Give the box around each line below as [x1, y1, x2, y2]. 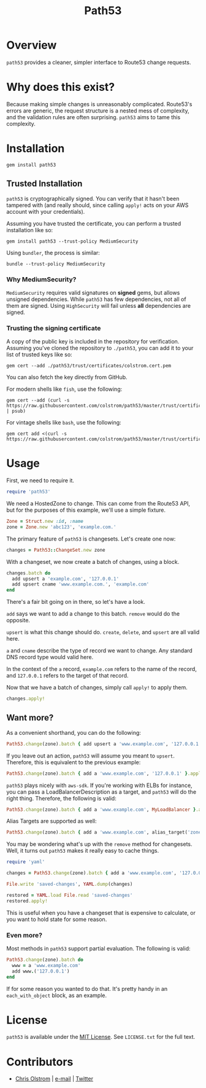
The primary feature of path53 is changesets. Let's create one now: [6, 535, 176, 542]
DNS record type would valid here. [6, 654, 94, 661]
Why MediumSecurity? [6, 275, 77, 283]
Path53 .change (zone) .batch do [6, 957, 84, 963]
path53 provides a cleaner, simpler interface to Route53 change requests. [6, 58, 191, 66]
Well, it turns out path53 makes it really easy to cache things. [6, 847, 159, 855]
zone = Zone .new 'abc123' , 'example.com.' [6, 523, 116, 530]
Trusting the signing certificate [6, 324, 101, 332]
